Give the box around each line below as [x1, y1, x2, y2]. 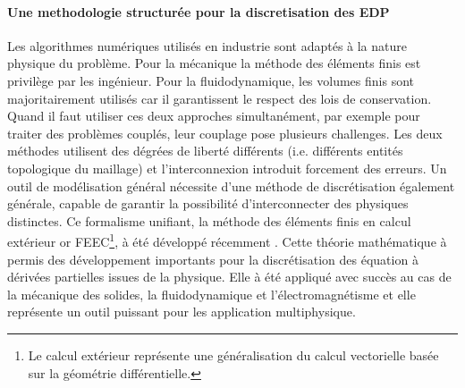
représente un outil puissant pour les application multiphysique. [7, 302, 356, 321]
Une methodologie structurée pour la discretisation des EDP [7, 2, 390, 21]
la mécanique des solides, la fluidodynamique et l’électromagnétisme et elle [7, 284, 416, 303]
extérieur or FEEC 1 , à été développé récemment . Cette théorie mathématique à [7, 230, 447, 250]
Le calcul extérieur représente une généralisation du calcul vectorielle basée [28, 345, 439, 364]
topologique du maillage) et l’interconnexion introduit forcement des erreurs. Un [7, 158, 447, 177]
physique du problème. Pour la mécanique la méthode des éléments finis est [7, 54, 421, 72]
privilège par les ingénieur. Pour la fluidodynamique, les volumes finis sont [7, 71, 414, 89]
